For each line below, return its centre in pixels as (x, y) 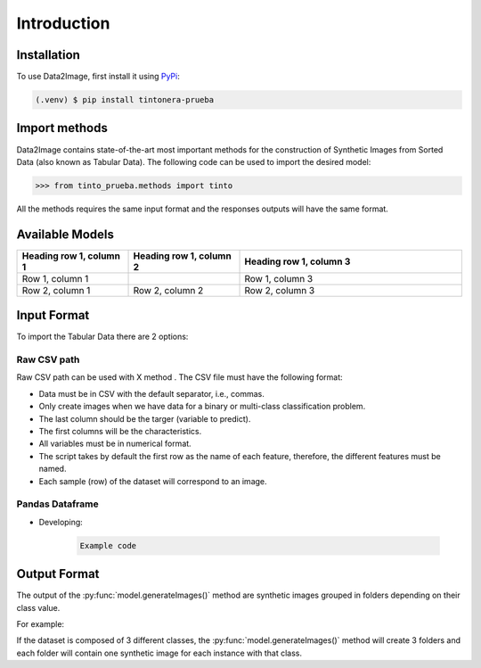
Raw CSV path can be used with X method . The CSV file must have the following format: (179, 377)
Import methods (62, 128)
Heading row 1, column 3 (298, 261)
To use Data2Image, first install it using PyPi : (98, 77)
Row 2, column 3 (280, 290)
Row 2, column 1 (56, 290)
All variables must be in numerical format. (115, 444)
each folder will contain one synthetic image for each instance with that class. (159, 653)
